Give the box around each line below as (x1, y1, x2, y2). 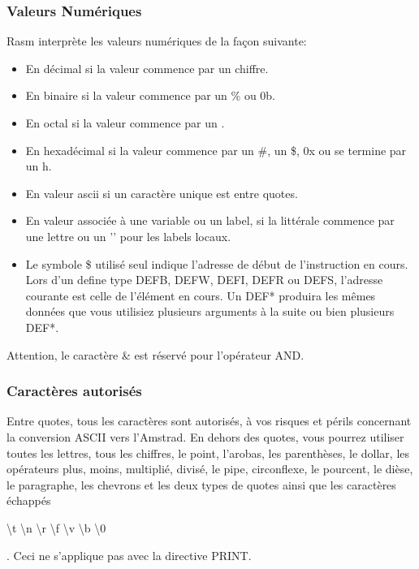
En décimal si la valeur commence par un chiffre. (25, 59, 269, 76)
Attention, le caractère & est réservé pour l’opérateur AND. (6, 346, 305, 363)
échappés (6, 492, 51, 509)
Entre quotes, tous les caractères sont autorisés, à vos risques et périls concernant (6, 412, 412, 429)
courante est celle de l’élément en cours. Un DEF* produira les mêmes (25, 287, 376, 304)
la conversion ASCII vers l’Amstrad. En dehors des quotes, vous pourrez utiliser (6, 428, 404, 445)
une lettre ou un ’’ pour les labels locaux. (25, 227, 231, 244)
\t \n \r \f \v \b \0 (6, 519, 106, 536)
